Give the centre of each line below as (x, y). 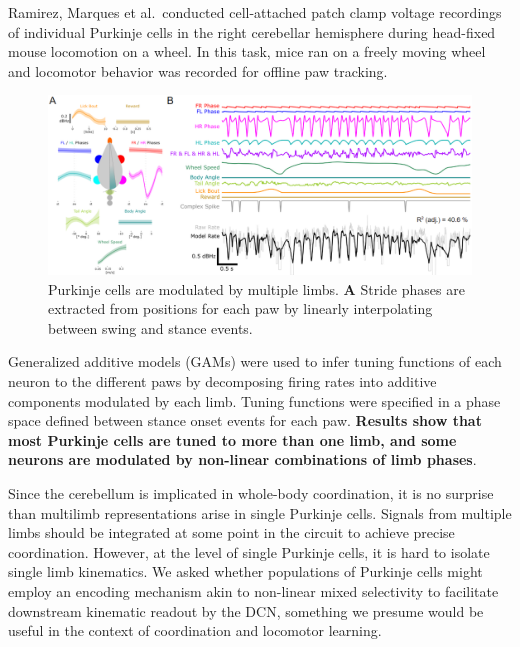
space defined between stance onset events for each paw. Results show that (245, 420)
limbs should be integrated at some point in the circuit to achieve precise (231, 532)
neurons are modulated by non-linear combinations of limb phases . (242, 459)
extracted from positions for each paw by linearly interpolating (240, 308)
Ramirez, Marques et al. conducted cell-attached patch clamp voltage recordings (255, 12)
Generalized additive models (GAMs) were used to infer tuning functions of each (255, 361)
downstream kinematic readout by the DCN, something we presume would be (246, 610)
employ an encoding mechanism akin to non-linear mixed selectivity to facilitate (253, 590)
